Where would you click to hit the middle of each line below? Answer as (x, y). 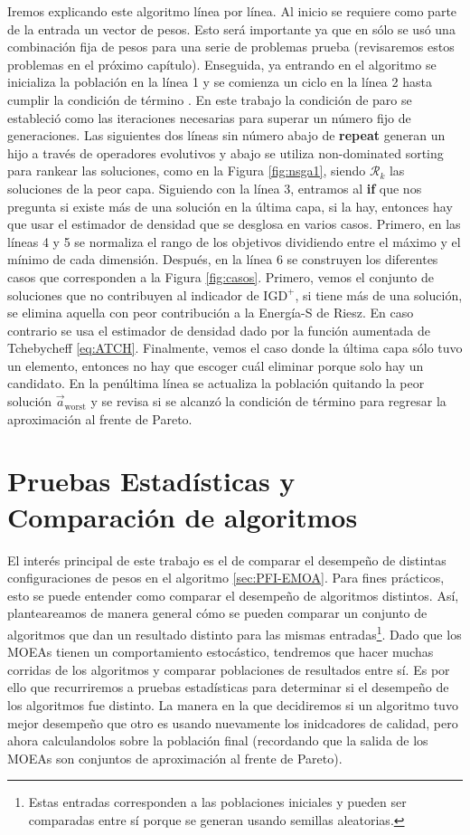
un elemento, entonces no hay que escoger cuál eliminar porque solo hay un (216, 365)
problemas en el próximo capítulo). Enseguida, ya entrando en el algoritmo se (222, 64)
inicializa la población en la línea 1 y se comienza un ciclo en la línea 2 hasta (220, 82)
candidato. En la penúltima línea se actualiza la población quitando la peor (216, 383)
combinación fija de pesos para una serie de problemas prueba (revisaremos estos (231, 47)
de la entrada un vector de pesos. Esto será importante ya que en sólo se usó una (231, 28)
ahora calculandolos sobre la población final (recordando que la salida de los (218, 740)
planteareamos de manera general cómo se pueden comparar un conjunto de (217, 613)
